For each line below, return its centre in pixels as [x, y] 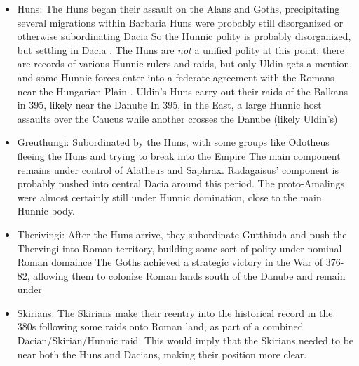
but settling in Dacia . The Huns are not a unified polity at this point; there [181, 49]
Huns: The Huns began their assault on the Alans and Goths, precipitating [178, 8]
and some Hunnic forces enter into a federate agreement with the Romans [176, 77]
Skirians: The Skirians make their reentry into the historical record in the [175, 312]
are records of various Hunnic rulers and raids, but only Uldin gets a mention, [185, 63]
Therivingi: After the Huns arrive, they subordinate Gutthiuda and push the [182, 234]
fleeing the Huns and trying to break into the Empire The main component [179, 155]
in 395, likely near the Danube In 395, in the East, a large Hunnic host [169, 105]
